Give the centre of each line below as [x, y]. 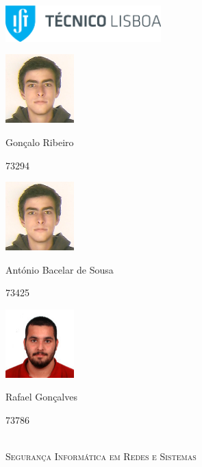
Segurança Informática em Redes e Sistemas [101, 456]
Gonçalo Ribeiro [40, 142]
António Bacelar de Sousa [60, 269]
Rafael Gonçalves [41, 397]
